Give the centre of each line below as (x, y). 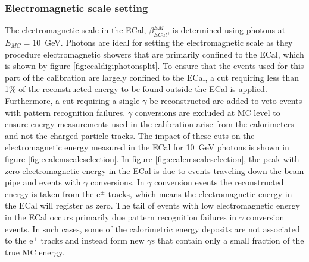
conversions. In (118, 182)
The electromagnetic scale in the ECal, (76, 30)
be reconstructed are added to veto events (226, 100)
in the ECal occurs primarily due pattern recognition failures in (121, 217)
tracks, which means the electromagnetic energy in (200, 193)
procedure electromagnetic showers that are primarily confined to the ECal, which (154, 54)
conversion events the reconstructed (219, 182)
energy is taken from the (49, 193)
